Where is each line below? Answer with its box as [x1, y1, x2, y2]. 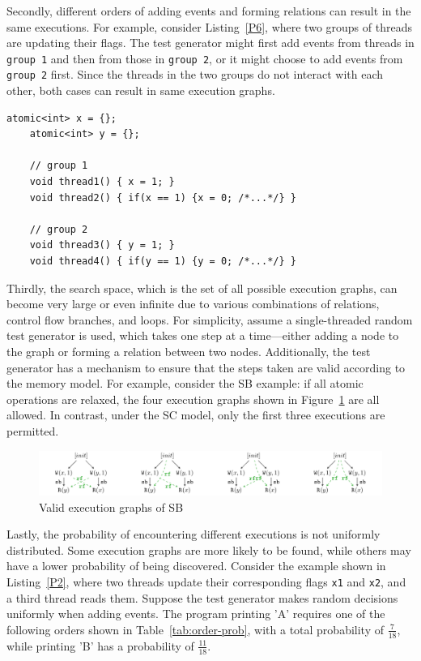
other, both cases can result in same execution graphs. [6, 82, 275, 99]
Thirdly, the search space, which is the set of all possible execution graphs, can [6, 279, 398, 296]
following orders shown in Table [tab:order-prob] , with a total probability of [6, 620, 384, 637]
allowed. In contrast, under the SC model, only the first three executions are [6, 406, 385, 423]
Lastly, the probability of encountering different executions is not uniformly [6, 526, 381, 543]
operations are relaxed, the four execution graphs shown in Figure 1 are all [6, 390, 380, 407]
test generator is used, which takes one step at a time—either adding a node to [6, 327, 399, 344]
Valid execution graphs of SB [39, 498, 184, 515]
